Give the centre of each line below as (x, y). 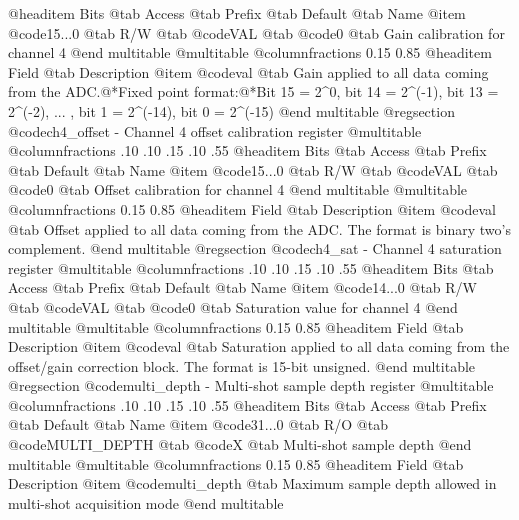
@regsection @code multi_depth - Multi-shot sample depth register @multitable (251, 385)
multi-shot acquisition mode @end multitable (146, 502)
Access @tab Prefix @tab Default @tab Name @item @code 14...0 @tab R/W (243, 287)
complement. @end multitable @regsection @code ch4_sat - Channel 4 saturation (255, 248)
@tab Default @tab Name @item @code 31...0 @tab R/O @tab (198, 424)
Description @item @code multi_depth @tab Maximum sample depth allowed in (252, 483)
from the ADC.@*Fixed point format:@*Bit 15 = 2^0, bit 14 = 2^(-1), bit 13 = (253, 91)
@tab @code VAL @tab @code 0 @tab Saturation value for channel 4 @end (233, 306)
